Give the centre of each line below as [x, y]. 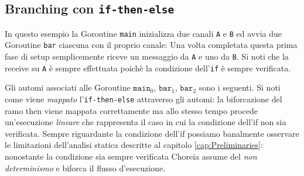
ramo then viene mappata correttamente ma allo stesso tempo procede [131, 110]
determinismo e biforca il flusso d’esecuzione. [85, 168]
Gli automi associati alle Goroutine [68, 87]
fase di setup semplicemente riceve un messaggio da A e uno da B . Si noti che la [147, 56]
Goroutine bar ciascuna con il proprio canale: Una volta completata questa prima [151, 45]
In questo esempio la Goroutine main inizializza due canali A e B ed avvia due [143, 33]
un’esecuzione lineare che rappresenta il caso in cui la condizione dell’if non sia [146, 122]
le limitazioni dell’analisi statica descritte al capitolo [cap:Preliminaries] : [134, 145]
